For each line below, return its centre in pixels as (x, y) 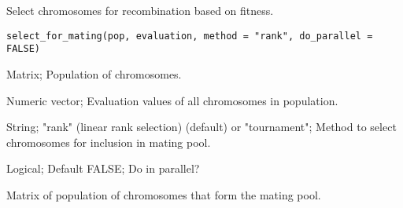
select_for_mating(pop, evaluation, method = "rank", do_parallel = (190, 36)
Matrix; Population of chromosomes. (94, 73)
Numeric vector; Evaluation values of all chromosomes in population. (172, 100)
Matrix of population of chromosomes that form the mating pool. (164, 194)
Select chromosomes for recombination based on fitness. (140, 10)
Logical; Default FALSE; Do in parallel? (103, 168)
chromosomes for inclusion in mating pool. (109, 142)
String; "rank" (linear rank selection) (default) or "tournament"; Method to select (201, 127)
